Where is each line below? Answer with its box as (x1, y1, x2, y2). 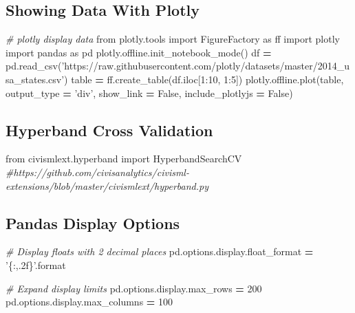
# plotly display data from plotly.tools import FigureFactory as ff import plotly (6, 32, 340, 46)
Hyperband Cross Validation (6, 119, 213, 140)
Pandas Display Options (6, 212, 180, 233)
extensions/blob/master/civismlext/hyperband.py (6, 178, 208, 193)
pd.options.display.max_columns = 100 (6, 294, 173, 309)
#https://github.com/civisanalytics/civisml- (6, 164, 189, 179)
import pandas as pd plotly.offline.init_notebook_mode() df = (6, 45, 272, 59)
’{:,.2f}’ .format (6, 257, 66, 272)
